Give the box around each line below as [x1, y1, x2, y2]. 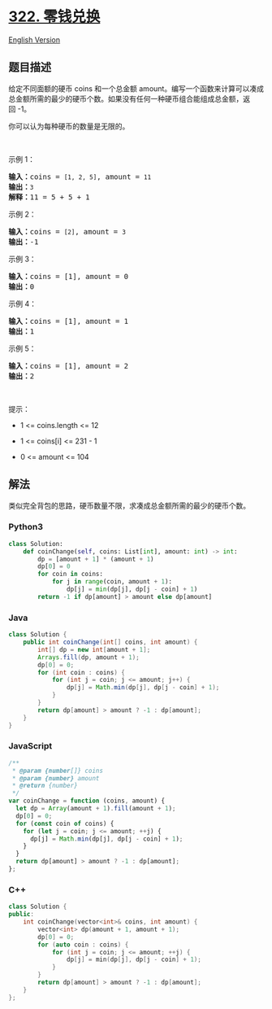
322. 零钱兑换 [8, 7, 101, 26]
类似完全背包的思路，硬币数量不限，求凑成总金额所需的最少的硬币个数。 [8, 500, 250, 510]
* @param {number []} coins [11, 767, 104, 775]
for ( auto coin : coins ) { [37, 941, 129, 949]
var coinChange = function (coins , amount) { [8, 797, 165, 806]
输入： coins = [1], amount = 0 [8, 272, 128, 281]
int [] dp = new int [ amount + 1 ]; [37, 645, 151, 653]
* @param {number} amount [11, 774, 100, 782]
